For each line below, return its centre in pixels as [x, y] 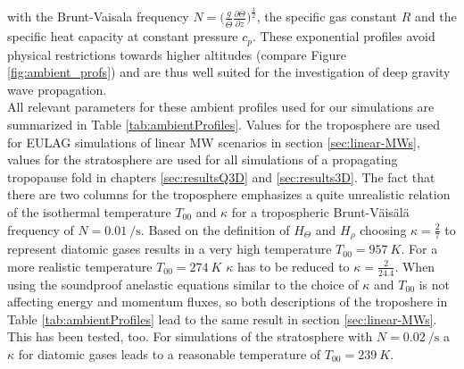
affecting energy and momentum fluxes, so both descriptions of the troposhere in [228, 302]
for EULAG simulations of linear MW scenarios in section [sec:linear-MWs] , [214, 142]
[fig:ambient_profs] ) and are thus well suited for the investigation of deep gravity [229, 72]
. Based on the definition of [215, 229]
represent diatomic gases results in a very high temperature [170, 249]
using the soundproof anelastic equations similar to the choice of [183, 284]
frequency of [41, 229]
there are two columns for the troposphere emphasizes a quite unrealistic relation [229, 194]
